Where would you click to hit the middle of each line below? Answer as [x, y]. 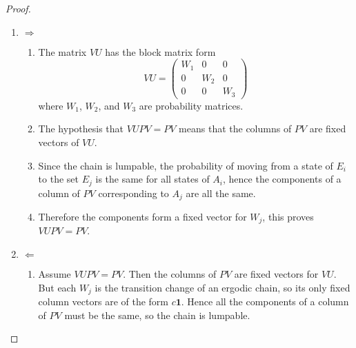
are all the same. [221, 193]
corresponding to [133, 193]
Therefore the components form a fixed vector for [142, 216]
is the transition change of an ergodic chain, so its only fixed [222, 287]
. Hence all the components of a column [265, 301]
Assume [55, 274]
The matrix [62, 51]
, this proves [288, 216]
